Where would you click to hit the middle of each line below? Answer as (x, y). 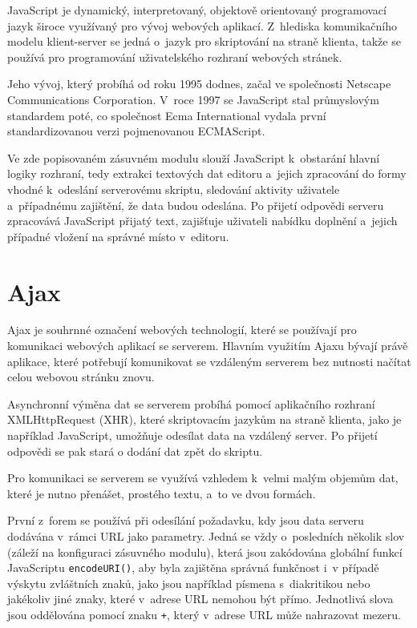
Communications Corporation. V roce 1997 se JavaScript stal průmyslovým (193, 99)
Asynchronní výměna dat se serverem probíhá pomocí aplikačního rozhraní (191, 403)
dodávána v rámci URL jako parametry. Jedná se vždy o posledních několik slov (206, 535)
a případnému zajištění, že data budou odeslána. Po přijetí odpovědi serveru (196, 205)
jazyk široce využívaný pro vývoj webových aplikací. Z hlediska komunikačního (202, 25)
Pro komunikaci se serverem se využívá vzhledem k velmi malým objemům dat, (203, 478)
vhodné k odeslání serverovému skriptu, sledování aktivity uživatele (174, 189)
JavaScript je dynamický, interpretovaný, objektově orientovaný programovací (197, 10)
